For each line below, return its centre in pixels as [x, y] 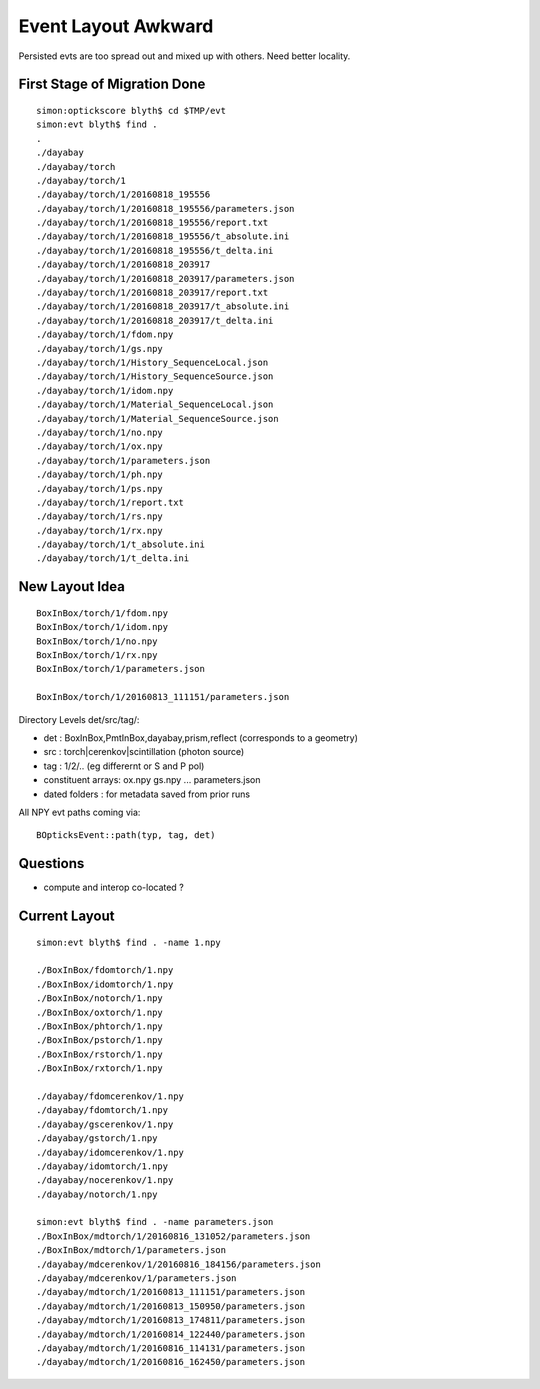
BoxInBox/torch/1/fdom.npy [102, 613]
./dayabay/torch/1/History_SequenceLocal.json [152, 362]
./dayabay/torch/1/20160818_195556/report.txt [152, 223]
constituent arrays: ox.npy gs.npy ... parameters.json [152, 780]
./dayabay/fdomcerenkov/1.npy [110, 1096]
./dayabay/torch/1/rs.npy [100, 516]
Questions [51, 863]
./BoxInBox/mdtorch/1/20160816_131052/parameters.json [173, 1236]
